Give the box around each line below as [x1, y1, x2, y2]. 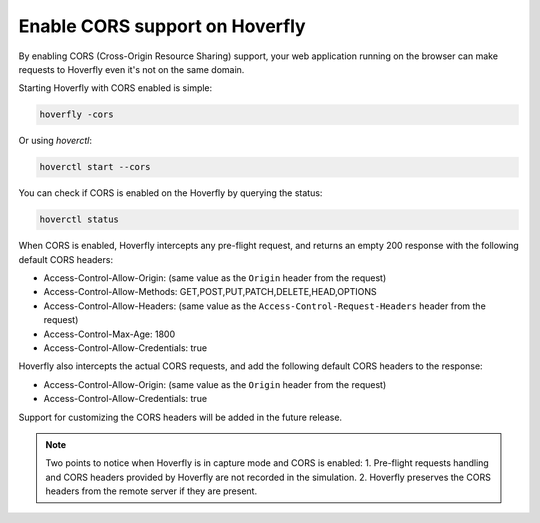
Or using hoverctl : [18, 135, 92, 147]
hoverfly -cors [39, 109, 114, 120]
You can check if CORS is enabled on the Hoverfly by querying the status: [18, 187, 323, 199]
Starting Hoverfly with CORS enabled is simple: [18, 82, 213, 94]
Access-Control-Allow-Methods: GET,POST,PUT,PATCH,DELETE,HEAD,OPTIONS [43, 286, 377, 298]
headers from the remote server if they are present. [45, 485, 258, 497]
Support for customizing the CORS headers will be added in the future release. [18, 411, 343, 423]
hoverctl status [39, 214, 120, 225]
